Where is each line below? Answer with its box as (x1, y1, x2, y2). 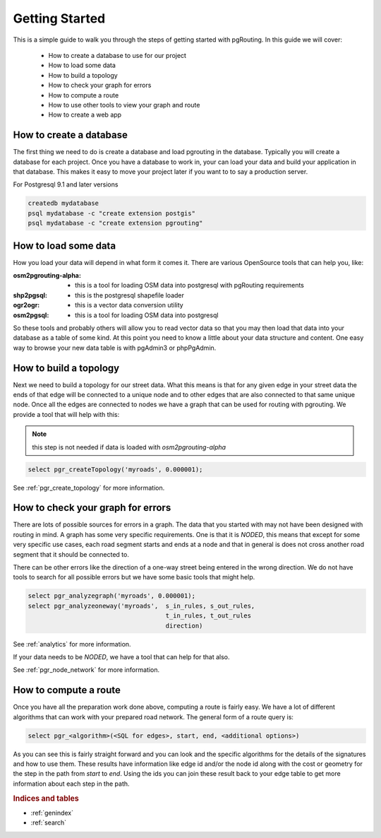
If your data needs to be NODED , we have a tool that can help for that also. (13, 652, 230, 661)
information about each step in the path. (13, 779, 130, 788)
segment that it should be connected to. (13, 550, 130, 558)
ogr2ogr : (13, 301, 40, 309)
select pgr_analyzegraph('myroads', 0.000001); (28, 592, 195, 600)
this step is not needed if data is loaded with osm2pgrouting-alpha (32, 442, 226, 452)
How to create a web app (48, 110, 122, 119)
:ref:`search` (30, 818, 67, 827)
